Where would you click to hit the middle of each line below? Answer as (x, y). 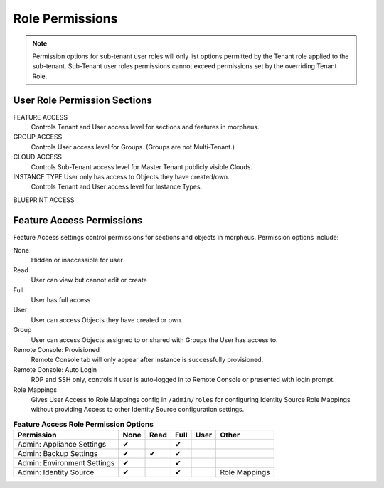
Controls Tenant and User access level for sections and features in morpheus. (145, 127)
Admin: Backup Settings (58, 454)
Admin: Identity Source (56, 472)
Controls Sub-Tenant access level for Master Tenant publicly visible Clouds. (142, 166)
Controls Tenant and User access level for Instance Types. (117, 187)
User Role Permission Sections (83, 100)
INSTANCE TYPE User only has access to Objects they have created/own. (122, 176)
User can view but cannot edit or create (89, 280)
